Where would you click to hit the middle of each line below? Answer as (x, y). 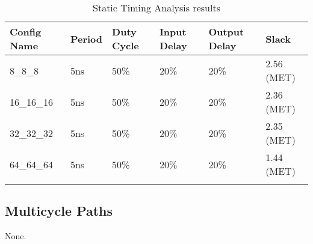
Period (86, 38)
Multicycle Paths (59, 211)
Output (226, 32)
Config (26, 32)
